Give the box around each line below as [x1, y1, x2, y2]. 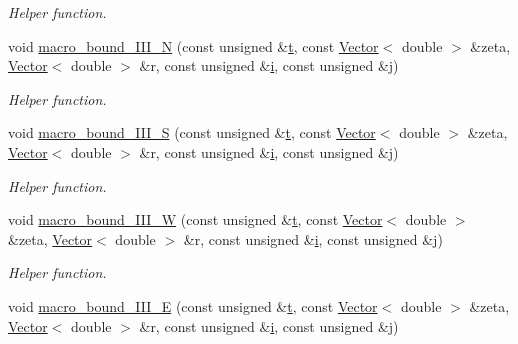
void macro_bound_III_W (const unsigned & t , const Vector [8, 209, 383, 230]
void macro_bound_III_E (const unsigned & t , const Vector [8, 295, 378, 316]
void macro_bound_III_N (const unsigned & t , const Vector [8, 35, 379, 56]
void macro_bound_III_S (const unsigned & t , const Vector [8, 122, 376, 143]
